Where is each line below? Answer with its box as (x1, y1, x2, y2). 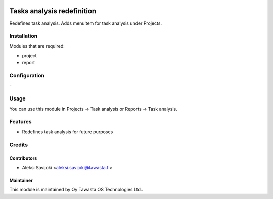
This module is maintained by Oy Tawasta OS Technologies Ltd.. (9, 187, 144, 193)
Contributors (9, 155, 37, 161)
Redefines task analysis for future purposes (22, 129, 113, 135)
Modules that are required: (9, 43, 65, 49)
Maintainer (9, 177, 33, 183)
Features (9, 118, 32, 125)
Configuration (9, 72, 45, 79)
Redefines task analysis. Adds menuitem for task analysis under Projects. (9, 20, 162, 26)
